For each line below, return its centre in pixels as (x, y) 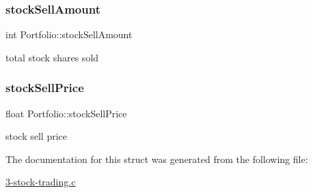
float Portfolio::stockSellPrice (66, 113)
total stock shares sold (52, 57)
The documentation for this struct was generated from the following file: (157, 159)
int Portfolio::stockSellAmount (69, 34)
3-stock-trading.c (41, 182)
